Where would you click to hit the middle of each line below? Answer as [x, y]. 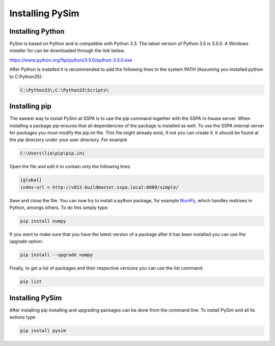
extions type [22, 317]
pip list [31, 282]
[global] [31, 180]
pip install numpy [43, 221]
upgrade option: [26, 242]
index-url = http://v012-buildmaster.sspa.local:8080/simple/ [99, 187]
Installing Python [37, 31]
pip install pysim [43, 331]
